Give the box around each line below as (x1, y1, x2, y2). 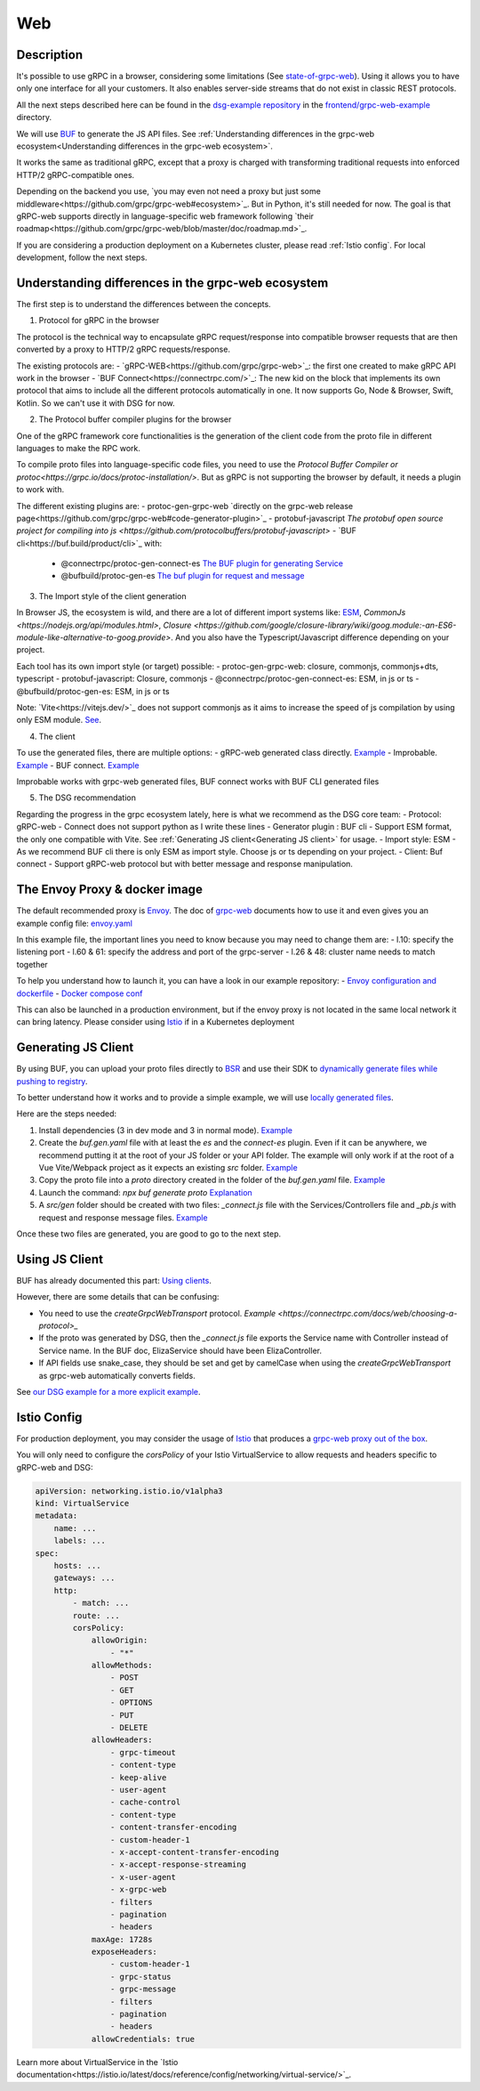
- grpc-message (109, 1984, 177, 1994)
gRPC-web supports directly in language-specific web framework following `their (16, 210, 315, 222)
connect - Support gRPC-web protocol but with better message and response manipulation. (16, 859, 353, 870)
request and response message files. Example (38, 1212, 208, 1223)
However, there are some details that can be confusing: (16, 1292, 220, 1302)
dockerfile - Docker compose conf (16, 988, 143, 999)
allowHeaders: (91, 1735, 153, 1745)
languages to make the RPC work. (16, 442, 141, 453)
